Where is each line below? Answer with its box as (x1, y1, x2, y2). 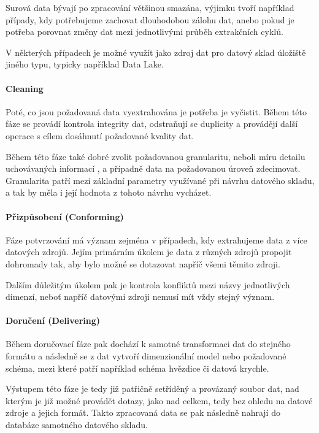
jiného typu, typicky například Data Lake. (6, 58, 164, 71)
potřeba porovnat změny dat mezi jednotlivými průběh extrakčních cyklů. (6, 25, 283, 38)
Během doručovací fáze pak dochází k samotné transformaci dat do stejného (6, 337, 291, 350)
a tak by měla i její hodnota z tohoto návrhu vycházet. (6, 186, 212, 199)
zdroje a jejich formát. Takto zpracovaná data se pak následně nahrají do (6, 406, 280, 419)
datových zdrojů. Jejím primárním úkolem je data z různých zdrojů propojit (6, 245, 292, 258)
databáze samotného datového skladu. (6, 418, 148, 431)
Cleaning (6, 82, 44, 94)
